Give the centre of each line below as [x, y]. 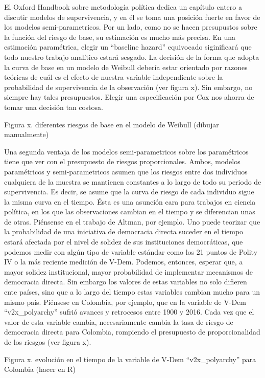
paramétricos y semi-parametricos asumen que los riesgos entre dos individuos [126, 171]
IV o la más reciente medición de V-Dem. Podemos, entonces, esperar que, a [124, 262]
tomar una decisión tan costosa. [54, 107]
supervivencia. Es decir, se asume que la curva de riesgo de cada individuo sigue [129, 192]
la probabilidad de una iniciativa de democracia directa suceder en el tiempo [124, 231]
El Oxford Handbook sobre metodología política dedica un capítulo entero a [123, 7]
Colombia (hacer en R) [40, 369]
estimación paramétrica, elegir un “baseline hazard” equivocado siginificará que [128, 47]
